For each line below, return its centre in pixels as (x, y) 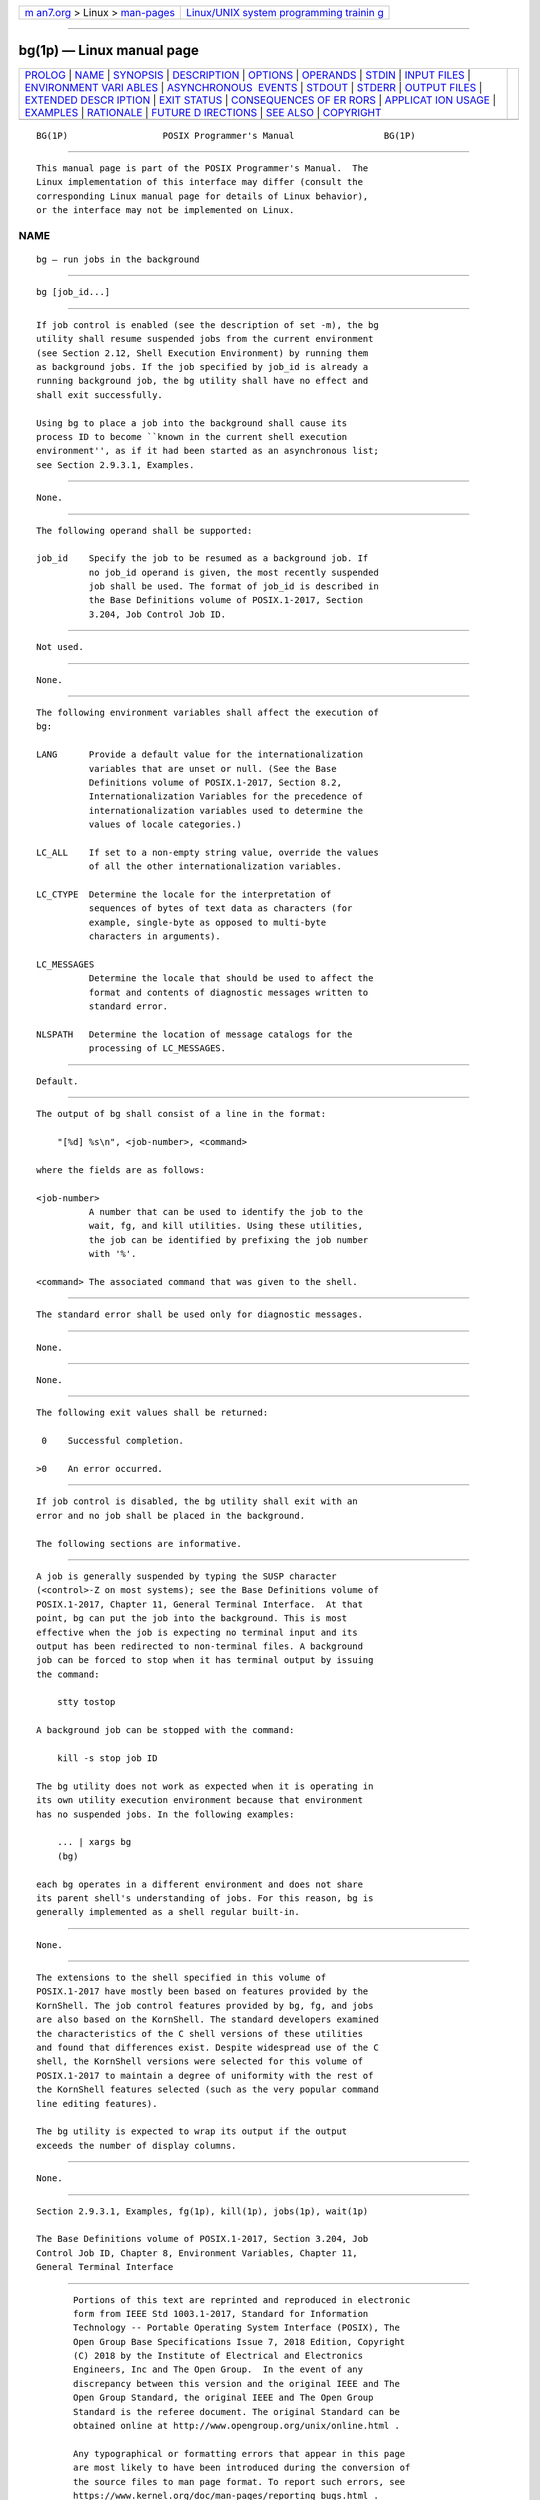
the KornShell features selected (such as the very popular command (207, 2089)
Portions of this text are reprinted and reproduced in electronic (242, 2299)
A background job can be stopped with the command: (165, 1730)
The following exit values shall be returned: (152, 1413)
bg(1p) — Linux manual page (108, 50)
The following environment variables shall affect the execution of (207, 713)
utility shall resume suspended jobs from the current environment (205, 339)
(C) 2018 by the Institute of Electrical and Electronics (218, 2356)
